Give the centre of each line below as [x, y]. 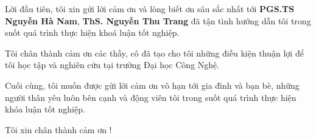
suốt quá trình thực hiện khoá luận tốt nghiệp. [92, 33]
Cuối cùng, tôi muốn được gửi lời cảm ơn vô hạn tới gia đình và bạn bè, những [152, 85]
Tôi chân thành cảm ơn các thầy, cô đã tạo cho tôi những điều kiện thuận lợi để [154, 53]
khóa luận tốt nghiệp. [45, 109]
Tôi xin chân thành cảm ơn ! [58, 129]
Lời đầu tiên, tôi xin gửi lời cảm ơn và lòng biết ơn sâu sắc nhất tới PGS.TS [150, 9]
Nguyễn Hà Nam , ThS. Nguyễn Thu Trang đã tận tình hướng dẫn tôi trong [158, 20]
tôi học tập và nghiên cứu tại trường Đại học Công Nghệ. [112, 65]
